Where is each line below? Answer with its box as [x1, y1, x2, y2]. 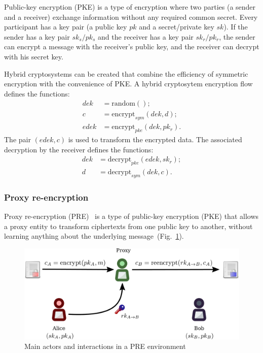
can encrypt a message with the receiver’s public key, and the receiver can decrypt [4, 41, 259, 52]
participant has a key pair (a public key [4, 21, 127, 32]
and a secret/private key [139, 21, 214, 32]
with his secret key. [4, 51, 63, 61]
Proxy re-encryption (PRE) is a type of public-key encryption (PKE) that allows [4, 211, 259, 221]
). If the [223, 21, 248, 32]
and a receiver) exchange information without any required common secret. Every [4, 11, 258, 22]
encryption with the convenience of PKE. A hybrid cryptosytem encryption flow [4, 78, 253, 89]
